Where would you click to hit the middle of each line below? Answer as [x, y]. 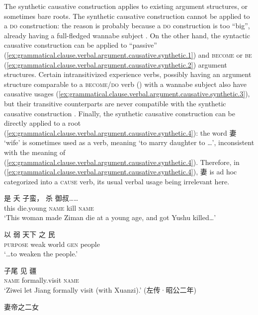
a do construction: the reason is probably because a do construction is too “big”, [127, 26]
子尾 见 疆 [20, 270]
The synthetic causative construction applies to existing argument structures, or [126, 6]
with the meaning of [35, 152]
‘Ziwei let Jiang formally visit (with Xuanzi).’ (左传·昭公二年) [100, 290]
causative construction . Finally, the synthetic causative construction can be [120, 113]
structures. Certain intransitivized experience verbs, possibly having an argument [128, 74]
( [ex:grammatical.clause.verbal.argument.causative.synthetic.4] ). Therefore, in [122, 162]
